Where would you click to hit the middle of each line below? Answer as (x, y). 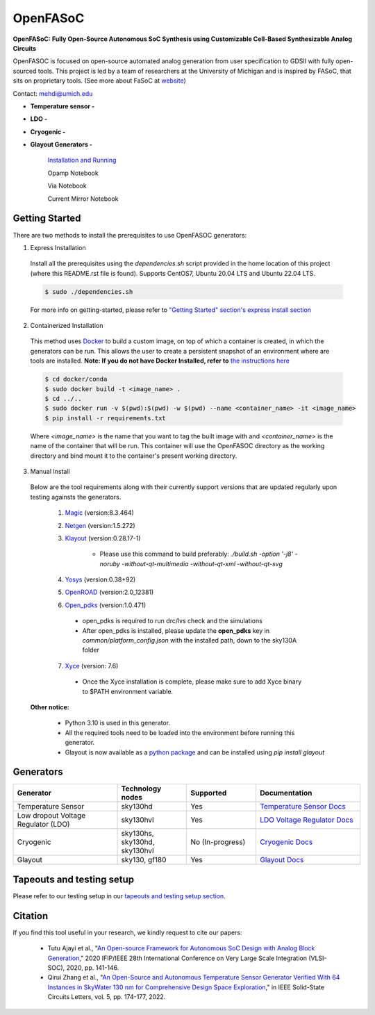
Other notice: (50, 707)
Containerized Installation (67, 326)
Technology (141, 789)
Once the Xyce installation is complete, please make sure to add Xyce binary (192, 682)
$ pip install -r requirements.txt (105, 418)
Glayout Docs (282, 860)
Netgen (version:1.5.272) (100, 525)
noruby (110, 563)
